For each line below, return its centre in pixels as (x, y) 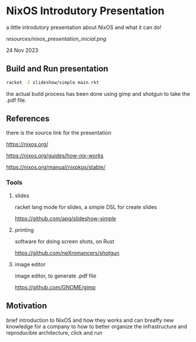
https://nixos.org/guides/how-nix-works (55, 156)
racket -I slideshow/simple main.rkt (53, 82)
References (28, 119)
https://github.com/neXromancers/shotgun (67, 253)
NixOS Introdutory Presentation (85, 11)
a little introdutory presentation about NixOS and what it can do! (84, 27)
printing (24, 230)
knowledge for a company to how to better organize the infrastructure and (97, 326)
